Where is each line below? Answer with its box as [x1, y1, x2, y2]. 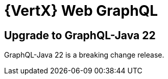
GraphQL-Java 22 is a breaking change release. [4, 50, 164, 60]
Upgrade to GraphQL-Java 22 [4, 29, 156, 42]
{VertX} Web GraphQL [4, 2, 158, 19]
